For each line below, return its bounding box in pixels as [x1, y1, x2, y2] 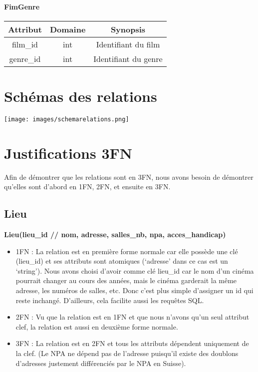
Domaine [49, 23, 86, 35]
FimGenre [4, 1, 40, 11]
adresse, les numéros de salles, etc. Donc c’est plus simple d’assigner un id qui [15, 285, 254, 296]
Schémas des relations [4, 85, 157, 106]
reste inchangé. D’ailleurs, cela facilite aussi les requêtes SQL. [15, 295, 204, 305]
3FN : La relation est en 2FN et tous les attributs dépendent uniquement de [15, 338, 249, 349]
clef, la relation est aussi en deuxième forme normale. [15, 321, 178, 332]
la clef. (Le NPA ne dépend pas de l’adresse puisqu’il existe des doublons [15, 348, 239, 359]
